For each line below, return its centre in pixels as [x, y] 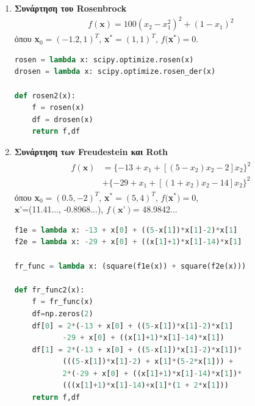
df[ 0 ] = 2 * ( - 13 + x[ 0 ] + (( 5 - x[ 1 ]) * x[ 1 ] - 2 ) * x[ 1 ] [133, 326]
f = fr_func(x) [63, 302]
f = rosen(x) [58, 108]
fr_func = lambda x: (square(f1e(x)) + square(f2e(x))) [130, 266]
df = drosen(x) [63, 119]
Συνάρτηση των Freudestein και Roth [91, 151]
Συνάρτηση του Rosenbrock [70, 8]
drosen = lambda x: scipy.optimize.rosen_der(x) [115, 72]
